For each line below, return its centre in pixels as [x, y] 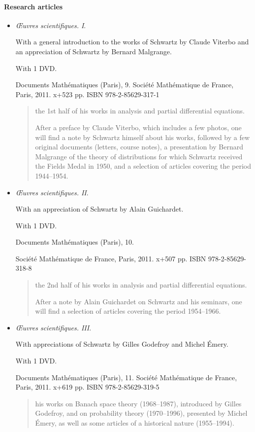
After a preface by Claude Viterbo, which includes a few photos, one [138, 127]
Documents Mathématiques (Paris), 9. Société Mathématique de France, [125, 85]
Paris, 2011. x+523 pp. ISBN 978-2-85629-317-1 [87, 94]
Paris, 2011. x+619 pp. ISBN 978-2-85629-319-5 [87, 387]
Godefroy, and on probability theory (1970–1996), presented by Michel [141, 413]
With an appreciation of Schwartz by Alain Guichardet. [99, 209]
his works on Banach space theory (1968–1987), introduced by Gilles [138, 403]
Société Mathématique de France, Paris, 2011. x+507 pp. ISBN [111, 258]
